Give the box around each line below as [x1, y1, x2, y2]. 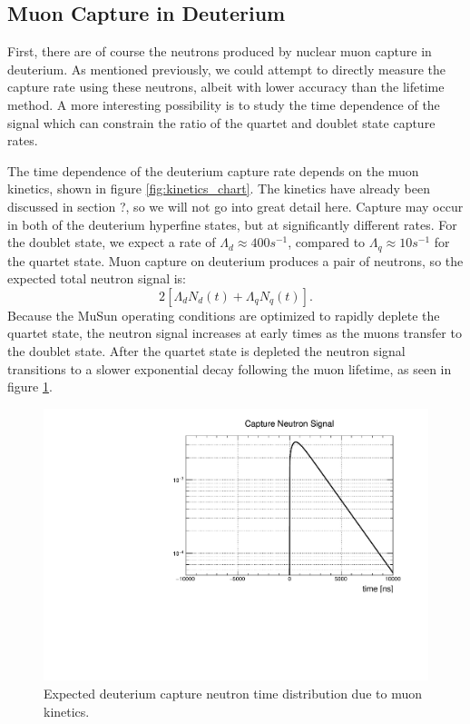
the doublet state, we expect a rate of [7, 233, 216, 252]
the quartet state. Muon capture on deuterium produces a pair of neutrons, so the [7, 251, 464, 270]
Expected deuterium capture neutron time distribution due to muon [44, 684, 422, 702]
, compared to [288, 233, 366, 252]
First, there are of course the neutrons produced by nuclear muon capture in [7, 42, 432, 61]
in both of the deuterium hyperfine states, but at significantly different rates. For [7, 214, 457, 233]
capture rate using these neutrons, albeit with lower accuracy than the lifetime [7, 77, 445, 96]
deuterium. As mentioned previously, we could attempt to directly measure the [7, 59, 446, 78]
